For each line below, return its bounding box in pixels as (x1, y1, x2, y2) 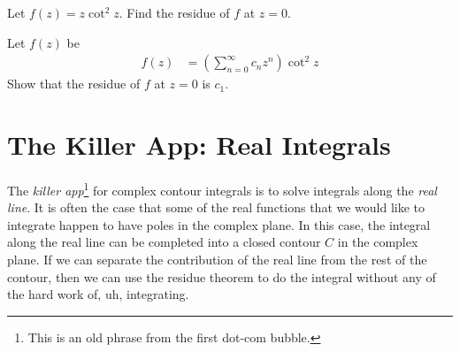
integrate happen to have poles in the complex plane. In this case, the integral (7, 215, 431, 233)
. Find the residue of (119, 4, 230, 21)
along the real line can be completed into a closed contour (7, 233, 321, 251)
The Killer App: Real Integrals (7, 126, 391, 162)
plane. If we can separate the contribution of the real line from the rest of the (7, 249, 427, 268)
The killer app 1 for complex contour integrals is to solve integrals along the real (7, 178, 437, 199)
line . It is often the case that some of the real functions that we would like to (7, 198, 425, 217)
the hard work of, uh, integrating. (7, 285, 189, 303)
